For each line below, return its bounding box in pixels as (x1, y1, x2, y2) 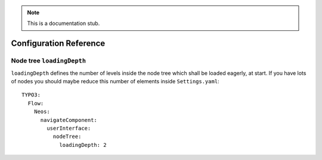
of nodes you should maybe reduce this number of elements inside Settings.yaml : (11, 77, 220, 84)
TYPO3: (21, 92, 41, 98)
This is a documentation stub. (27, 20, 100, 27)
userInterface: (47, 125, 91, 131)
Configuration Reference (11, 39, 106, 49)
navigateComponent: (40, 117, 98, 123)
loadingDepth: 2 (59, 142, 107, 148)
